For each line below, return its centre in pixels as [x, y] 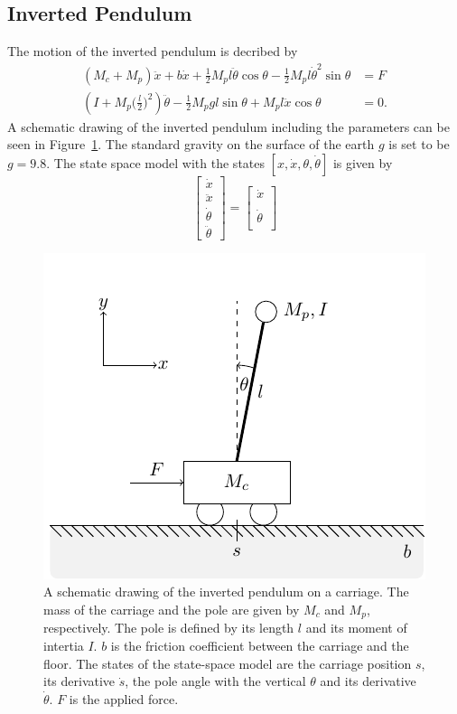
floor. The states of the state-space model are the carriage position [228, 663]
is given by [363, 162]
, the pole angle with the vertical [215, 681]
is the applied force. [124, 698]
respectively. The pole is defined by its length [169, 628]
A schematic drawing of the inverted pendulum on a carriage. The [226, 592]
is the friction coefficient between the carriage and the [260, 645]
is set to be [419, 144]
